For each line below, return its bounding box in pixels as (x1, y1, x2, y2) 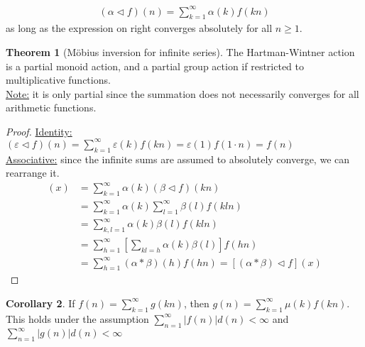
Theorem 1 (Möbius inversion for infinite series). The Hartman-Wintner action (6, 44, 355, 59)
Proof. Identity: (6, 123, 72, 138)
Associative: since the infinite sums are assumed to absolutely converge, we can (6, 151, 350, 166)
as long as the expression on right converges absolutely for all (6, 21, 273, 35)
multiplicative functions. (6, 72, 111, 87)
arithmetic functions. (6, 100, 97, 115)
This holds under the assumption (6, 311, 149, 326)
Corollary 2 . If (6, 295, 75, 310)
